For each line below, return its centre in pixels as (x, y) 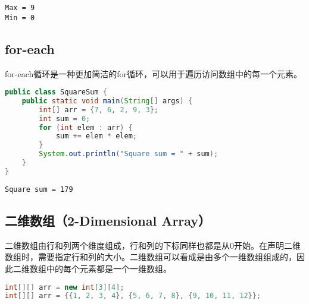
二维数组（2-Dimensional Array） (108, 220)
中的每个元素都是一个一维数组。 (109, 268)
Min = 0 (20, 18)
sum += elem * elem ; (96, 136)
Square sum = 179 (39, 189)
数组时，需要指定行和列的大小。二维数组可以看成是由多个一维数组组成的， (151, 257)
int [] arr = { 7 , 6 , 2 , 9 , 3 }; (99, 110)
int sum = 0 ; (65, 118)
